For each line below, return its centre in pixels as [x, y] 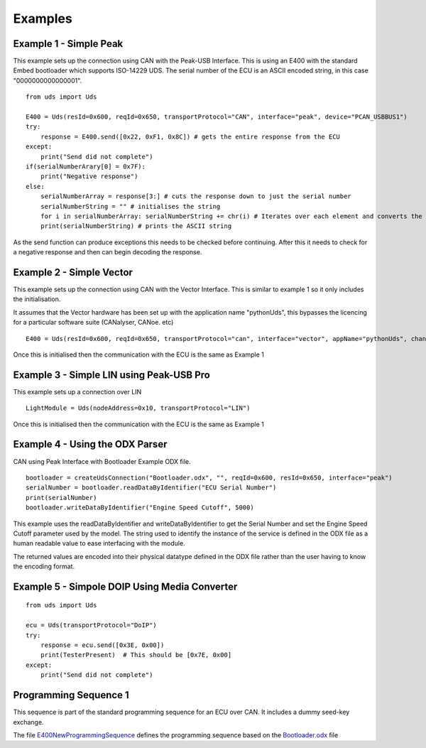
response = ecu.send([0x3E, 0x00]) [102, 645]
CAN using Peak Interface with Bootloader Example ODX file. [102, 461]
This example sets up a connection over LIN [77, 391]
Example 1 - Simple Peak [68, 44]
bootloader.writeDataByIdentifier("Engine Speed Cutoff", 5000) [140, 508]
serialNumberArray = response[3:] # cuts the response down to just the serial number [196, 196]
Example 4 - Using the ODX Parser [90, 444]
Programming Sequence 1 [71, 695]
